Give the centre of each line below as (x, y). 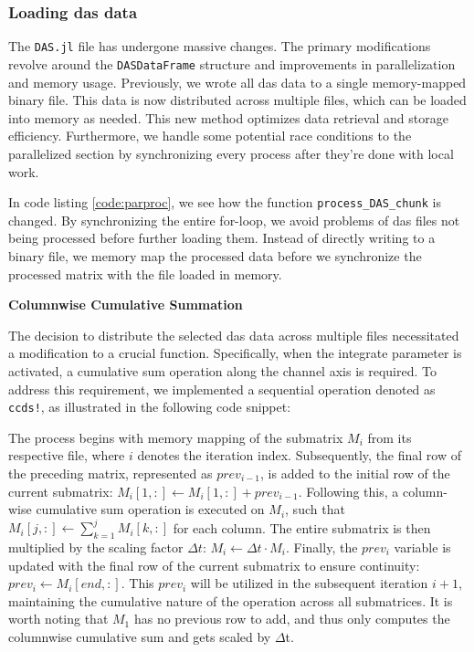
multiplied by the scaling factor (96, 547)
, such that (315, 509)
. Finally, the (322, 547)
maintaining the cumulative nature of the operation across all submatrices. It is (231, 600)
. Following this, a (348, 491)
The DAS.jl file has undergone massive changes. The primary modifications (220, 46)
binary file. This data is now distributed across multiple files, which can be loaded (237, 100)
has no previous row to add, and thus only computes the (292, 619)
